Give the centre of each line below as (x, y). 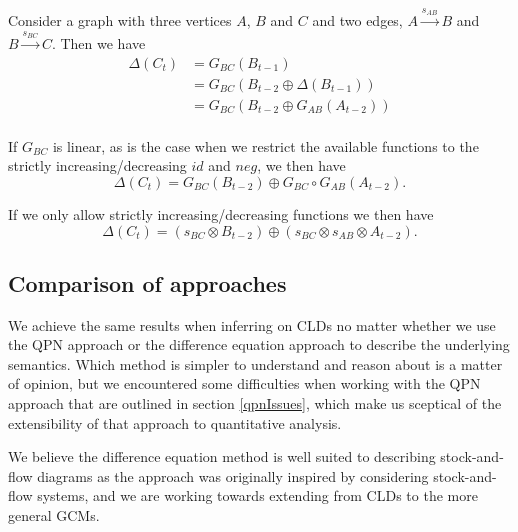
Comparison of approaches (147, 282)
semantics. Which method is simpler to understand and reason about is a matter (255, 363)
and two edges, (357, 20)
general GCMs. (54, 515)
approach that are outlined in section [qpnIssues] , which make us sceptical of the (255, 403)
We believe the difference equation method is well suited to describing (222, 456)
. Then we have (98, 43)
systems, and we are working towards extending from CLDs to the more (257, 495)
